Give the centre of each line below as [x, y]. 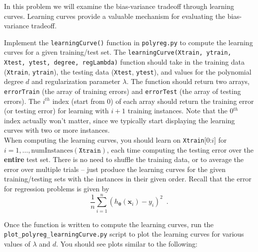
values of [17, 244]
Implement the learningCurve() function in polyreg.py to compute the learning [129, 42]
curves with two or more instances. [57, 130]
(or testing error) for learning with [56, 111]
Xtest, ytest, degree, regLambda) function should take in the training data [124, 62]
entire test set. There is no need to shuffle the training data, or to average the [124, 159]
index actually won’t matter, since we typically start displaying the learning [120, 120]
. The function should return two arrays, [188, 81]
